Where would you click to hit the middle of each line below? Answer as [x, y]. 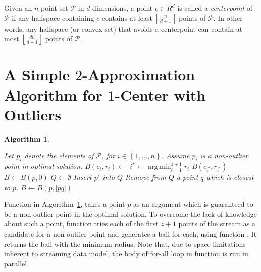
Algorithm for [53, 94]
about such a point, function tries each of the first [81, 224]
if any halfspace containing [53, 17]
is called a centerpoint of [215, 8]
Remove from [146, 177]
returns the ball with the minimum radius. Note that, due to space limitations [125, 243]
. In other [228, 17]
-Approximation [139, 75]
